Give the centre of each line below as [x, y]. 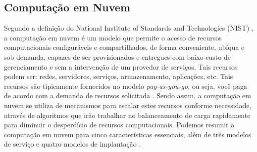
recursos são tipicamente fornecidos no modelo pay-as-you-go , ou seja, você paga [126, 86]
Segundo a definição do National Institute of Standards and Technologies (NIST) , [129, 28]
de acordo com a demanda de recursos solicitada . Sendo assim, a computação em [128, 95]
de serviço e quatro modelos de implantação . [73, 144]
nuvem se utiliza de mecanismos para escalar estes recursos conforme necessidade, [128, 105]
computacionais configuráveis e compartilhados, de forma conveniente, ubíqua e [124, 47]
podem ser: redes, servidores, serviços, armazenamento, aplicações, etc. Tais [119, 76]
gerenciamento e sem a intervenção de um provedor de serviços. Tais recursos [121, 66]
